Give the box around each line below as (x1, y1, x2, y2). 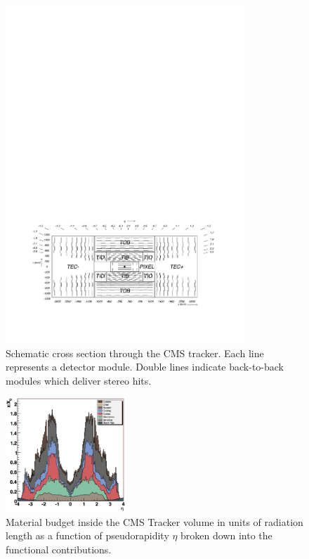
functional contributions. (6, 541, 112, 556)
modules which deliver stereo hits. (6, 373, 152, 387)
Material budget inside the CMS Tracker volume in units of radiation (6, 514, 303, 529)
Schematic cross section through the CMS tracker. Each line (6, 345, 264, 360)
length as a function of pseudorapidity (6, 528, 169, 543)
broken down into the (180, 528, 272, 543)
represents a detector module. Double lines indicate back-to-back (6, 359, 284, 374)
